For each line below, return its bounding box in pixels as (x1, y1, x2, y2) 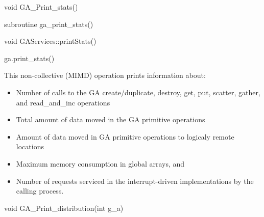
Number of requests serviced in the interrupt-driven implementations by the (16, 175, 254, 186)
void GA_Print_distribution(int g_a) (4, 202, 124, 213)
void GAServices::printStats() (4, 36, 97, 46)
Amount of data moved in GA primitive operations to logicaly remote (16, 131, 234, 142)
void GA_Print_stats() (4, 2, 78, 12)
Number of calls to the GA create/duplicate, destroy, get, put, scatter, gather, (16, 87, 260, 97)
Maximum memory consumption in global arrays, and (16, 158, 185, 169)
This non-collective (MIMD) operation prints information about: (4, 70, 206, 80)
